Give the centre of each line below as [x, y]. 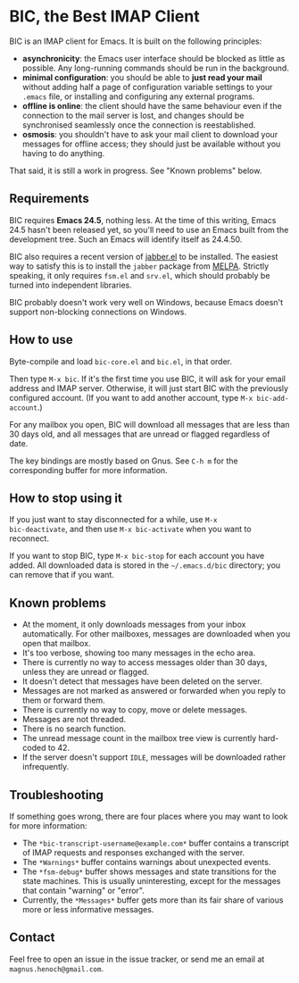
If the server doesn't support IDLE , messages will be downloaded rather [154, 757]
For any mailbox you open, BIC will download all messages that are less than [149, 424]
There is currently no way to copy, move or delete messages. [135, 710]
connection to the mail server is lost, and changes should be [133, 115]
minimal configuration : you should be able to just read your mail [142, 77]
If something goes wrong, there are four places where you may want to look [149, 816]
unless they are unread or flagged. [86, 672]
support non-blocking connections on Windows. [98, 312]
